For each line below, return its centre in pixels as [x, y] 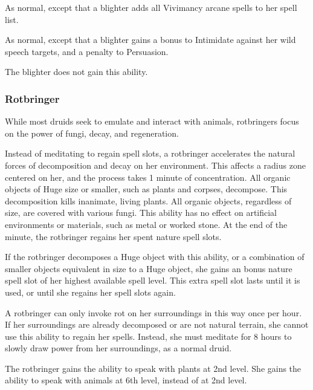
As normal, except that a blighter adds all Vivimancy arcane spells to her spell [151, 7]
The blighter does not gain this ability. [76, 72]
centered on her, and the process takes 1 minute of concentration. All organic [148, 177]
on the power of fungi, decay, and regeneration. [92, 133]
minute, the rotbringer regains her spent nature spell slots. [113, 236]
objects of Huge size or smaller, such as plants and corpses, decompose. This [146, 189]
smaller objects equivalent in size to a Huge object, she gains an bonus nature [149, 268]
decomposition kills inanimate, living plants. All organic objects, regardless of [148, 200]
